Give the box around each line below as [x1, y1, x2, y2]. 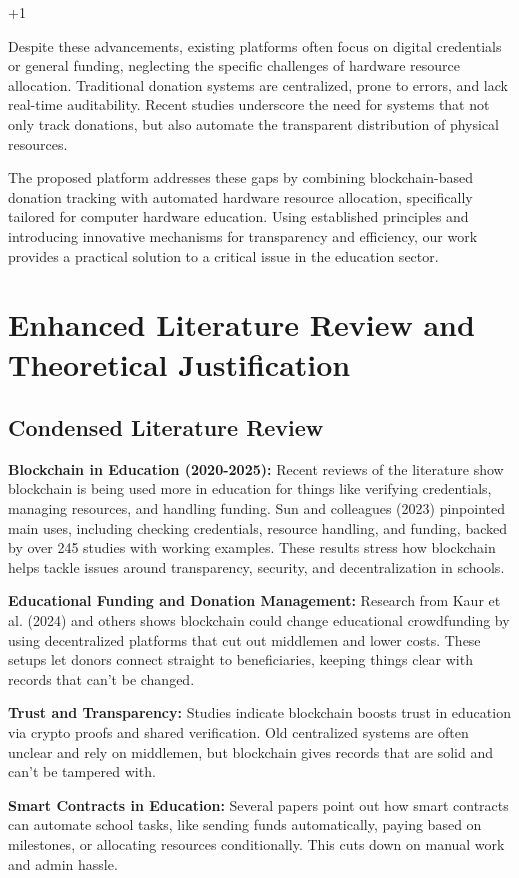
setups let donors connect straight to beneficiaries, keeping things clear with [8, 649, 473, 670]
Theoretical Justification [8, 343, 351, 384]
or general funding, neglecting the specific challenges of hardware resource [8, 55, 460, 76]
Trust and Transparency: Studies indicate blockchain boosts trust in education [8, 702, 511, 723]
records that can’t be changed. [8, 668, 195, 689]
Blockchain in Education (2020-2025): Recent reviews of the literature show [8, 458, 504, 479]
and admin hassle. [8, 853, 118, 874]
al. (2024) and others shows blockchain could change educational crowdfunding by [8, 610, 510, 631]
